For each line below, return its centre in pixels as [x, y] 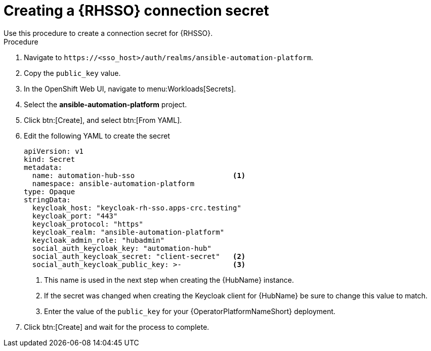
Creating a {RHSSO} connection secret [136, 11]
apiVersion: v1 [54, 151]
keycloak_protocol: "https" [88, 224]
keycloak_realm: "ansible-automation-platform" [128, 232]
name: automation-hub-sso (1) [139, 175]
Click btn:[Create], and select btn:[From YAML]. [103, 120]
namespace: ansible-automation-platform [113, 183]
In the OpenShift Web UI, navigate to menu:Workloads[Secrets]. [130, 89]
